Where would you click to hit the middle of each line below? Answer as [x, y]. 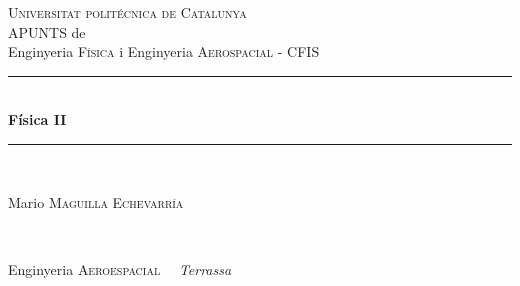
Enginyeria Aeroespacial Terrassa [120, 268]
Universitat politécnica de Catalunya [127, 12]
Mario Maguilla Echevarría [96, 201]
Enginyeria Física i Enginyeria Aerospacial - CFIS [164, 51]
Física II [37, 119]
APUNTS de [47, 31]
